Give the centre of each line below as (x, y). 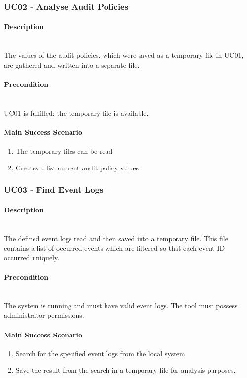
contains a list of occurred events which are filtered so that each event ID (115, 248)
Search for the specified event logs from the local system (100, 353)
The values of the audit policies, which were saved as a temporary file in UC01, (124, 55)
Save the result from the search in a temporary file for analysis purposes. (125, 370)
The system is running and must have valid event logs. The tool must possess (121, 305)
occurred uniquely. (32, 257)
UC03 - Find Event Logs (54, 189)
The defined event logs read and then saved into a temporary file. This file (116, 238)
